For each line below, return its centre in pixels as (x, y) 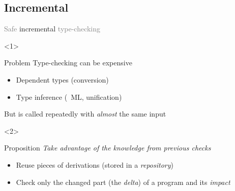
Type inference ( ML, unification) (69, 97)
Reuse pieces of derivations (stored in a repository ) (95, 164)
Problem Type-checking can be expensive (68, 63)
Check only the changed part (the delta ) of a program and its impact (123, 182)
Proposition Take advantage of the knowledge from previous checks (108, 148)
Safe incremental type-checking (52, 29)
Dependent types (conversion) (62, 79)
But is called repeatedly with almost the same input (85, 114)
